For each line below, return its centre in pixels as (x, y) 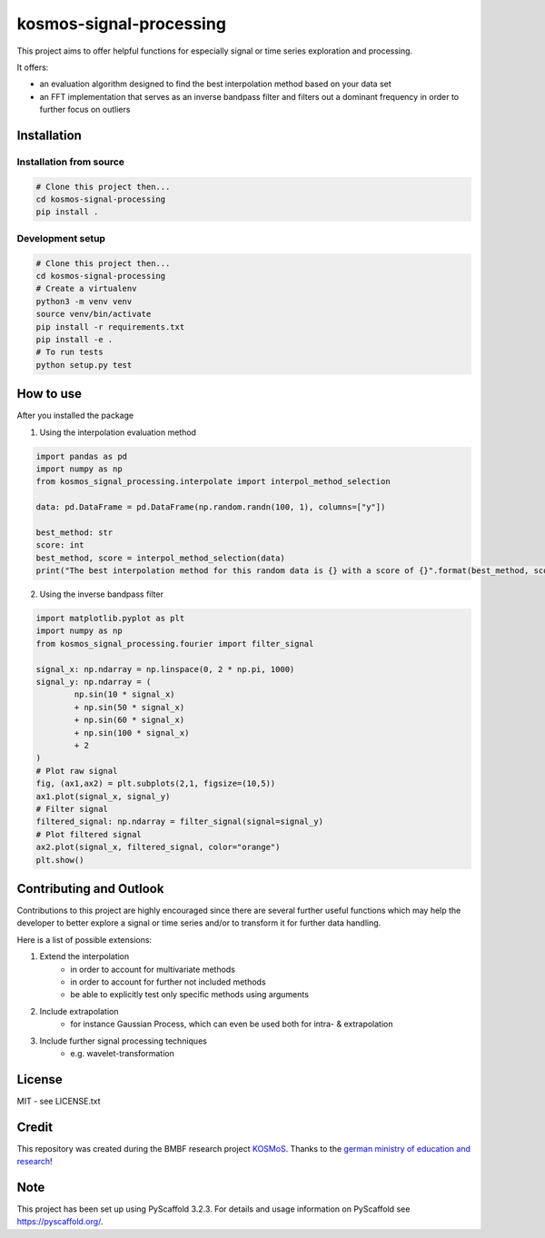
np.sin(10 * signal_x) (125, 694)
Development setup (61, 238)
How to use (49, 394)
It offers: (33, 67)
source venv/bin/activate (94, 314)
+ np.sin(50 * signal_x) (129, 707)
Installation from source (71, 162)
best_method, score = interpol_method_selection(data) (160, 558)
